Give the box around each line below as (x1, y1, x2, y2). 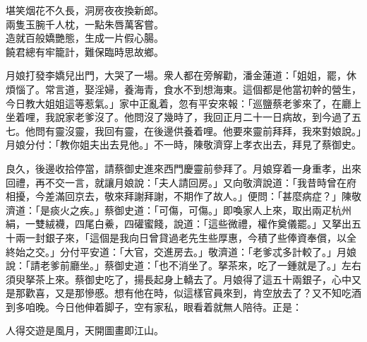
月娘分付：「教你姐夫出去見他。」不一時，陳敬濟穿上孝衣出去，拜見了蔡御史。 (6, 137, 361, 152)
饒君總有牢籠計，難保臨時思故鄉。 (6, 44, 164, 59)
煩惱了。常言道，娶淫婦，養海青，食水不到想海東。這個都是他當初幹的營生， (6, 81, 361, 96)
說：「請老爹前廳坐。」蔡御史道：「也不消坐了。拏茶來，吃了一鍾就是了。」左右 (6, 258, 361, 273)
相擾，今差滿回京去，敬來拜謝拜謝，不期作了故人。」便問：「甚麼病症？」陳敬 (6, 189, 361, 204)
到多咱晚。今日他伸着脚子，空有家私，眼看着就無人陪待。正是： (6, 299, 302, 314)
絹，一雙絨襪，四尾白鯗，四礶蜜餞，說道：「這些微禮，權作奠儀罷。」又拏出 (6, 216, 351, 231)
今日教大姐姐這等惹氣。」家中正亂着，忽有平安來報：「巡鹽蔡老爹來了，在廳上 (6, 95, 361, 110)
